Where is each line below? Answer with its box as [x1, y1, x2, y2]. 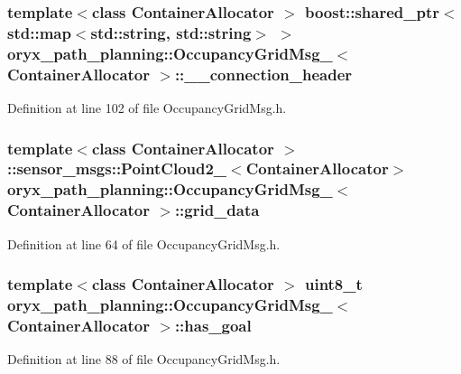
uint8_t [304, 273, 363, 295]
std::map [7, 21, 71, 43]
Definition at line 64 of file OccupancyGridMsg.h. [7, 234, 281, 253]
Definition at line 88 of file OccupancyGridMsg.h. [7, 350, 281, 369]
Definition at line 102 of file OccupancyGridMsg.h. [7, 98, 287, 117]
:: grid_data [174, 199, 260, 221]
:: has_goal [174, 313, 252, 336]
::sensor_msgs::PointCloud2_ [7, 157, 227, 180]
